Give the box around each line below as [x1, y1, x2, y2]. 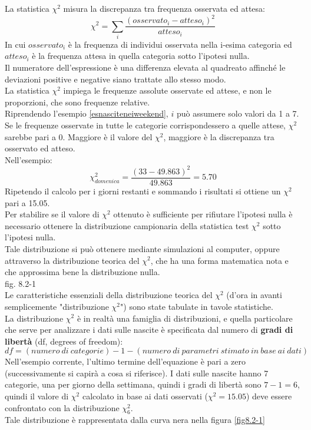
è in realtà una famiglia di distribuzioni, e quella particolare [77, 312, 293, 324]
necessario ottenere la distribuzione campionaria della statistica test [5, 219, 249, 231]
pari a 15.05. [5, 196, 50, 209]
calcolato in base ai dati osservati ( [82, 390, 208, 402]
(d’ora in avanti [226, 289, 282, 301]
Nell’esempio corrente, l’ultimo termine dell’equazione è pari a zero [5, 355, 246, 368]
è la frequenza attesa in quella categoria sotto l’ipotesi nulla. [32, 49, 250, 62]
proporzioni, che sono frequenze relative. [5, 95, 150, 108]
